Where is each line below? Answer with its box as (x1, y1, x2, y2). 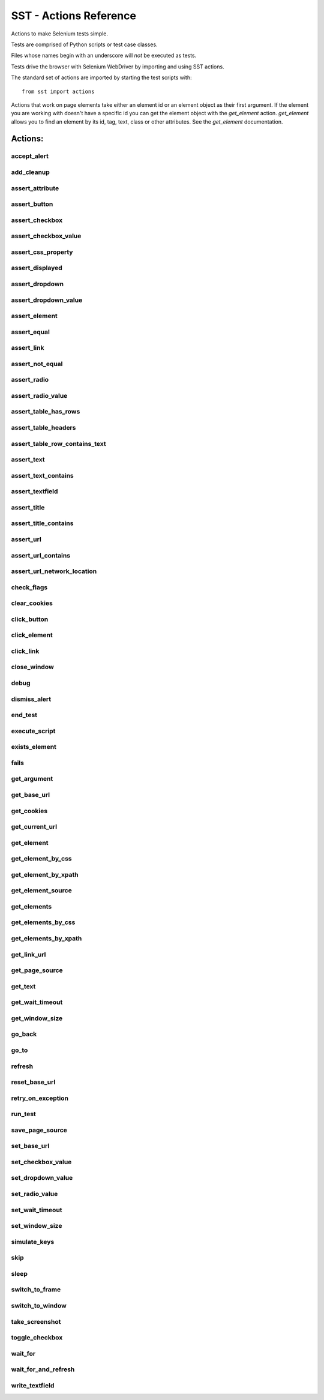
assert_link (11, 344, 44, 352)
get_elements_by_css (11, 918, 76, 927)
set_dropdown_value (11, 1174, 73, 1182)
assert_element (11, 312, 58, 320)
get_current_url (11, 823, 57, 831)
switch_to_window (11, 1301, 67, 1309)
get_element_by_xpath (11, 870, 79, 879)
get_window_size (11, 1014, 63, 1023)
